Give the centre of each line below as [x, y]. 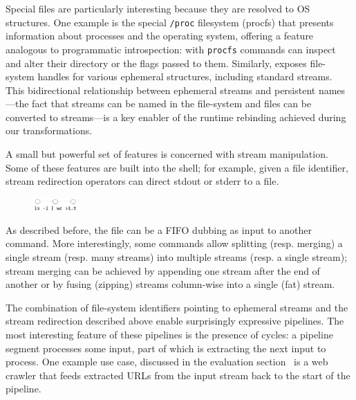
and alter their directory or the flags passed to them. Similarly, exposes [156, 63]
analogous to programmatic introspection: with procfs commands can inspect [171, 49]
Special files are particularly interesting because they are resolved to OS [158, 8]
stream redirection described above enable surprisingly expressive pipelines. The [175, 321]
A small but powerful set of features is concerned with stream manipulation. [167, 154]
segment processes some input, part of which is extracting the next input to [166, 348]
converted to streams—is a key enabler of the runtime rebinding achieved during [176, 117]
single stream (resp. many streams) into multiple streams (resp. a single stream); [177, 257]
